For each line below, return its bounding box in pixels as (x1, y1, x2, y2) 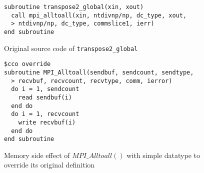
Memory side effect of (4, 149, 70, 160)
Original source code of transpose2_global (4, 42, 138, 53)
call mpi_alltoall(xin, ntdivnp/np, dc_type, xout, (11, 11, 187, 19)
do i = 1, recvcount (11, 110, 79, 118)
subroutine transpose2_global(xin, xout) (4, 3, 144, 10)
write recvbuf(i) (18, 118, 76, 126)
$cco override (4, 60, 51, 68)
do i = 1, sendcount (11, 85, 79, 93)
